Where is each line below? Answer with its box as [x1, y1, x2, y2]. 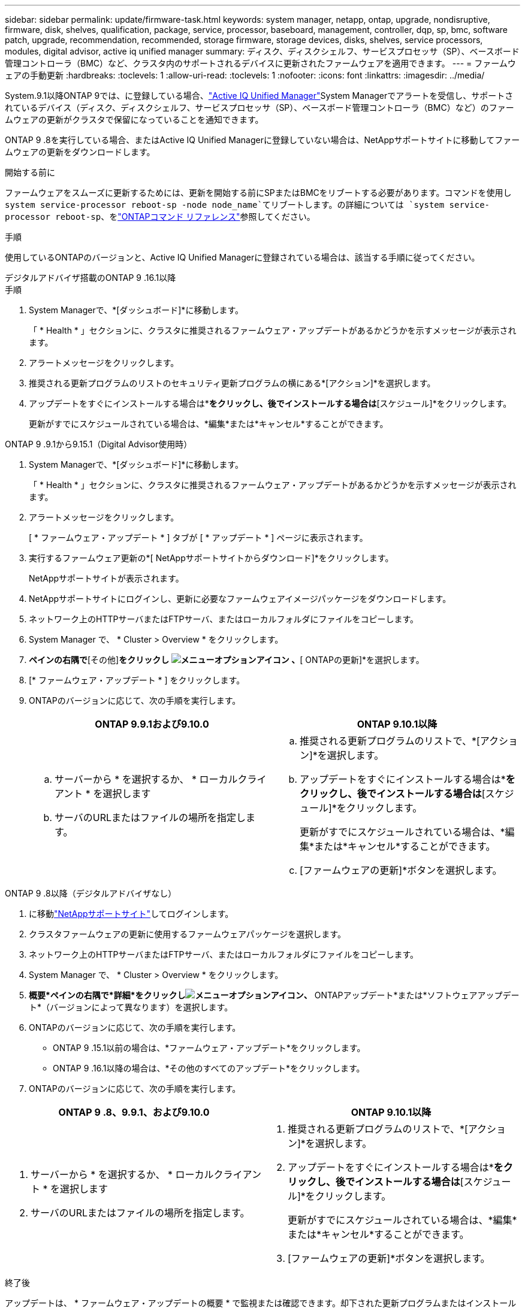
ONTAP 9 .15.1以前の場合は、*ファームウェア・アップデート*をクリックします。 [53, 1043, 366, 1053]
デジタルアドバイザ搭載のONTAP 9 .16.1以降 [5, 272, 176, 283]
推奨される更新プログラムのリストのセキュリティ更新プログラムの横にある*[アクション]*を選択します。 [29, 378, 436, 388]
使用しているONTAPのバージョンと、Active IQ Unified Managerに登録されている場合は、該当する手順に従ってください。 [5, 252, 480, 262]
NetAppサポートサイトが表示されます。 [29, 573, 184, 583]
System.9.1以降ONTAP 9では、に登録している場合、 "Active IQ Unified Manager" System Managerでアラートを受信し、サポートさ [5, 90, 514, 101]
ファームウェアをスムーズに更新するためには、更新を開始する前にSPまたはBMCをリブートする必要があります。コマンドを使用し [5, 187, 512, 198]
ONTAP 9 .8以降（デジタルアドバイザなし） [5, 888, 177, 898]
